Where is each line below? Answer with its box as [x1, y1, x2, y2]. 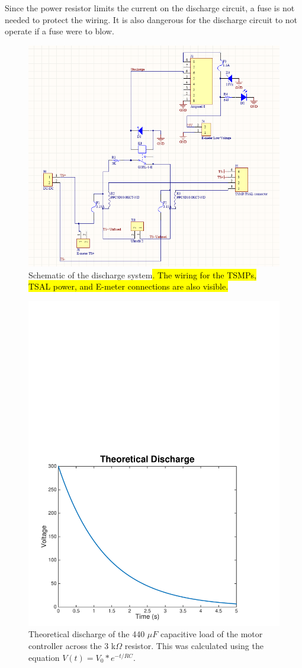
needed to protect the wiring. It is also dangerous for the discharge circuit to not [5, 13, 298, 25]
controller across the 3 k [28, 640, 116, 652]
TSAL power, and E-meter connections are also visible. [28, 280, 229, 293]
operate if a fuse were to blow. [5, 25, 114, 37]
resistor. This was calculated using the [124, 640, 264, 652]
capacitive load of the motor [160, 628, 263, 640]
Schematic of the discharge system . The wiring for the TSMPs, [28, 268, 256, 281]
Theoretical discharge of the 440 [28, 628, 145, 640]
